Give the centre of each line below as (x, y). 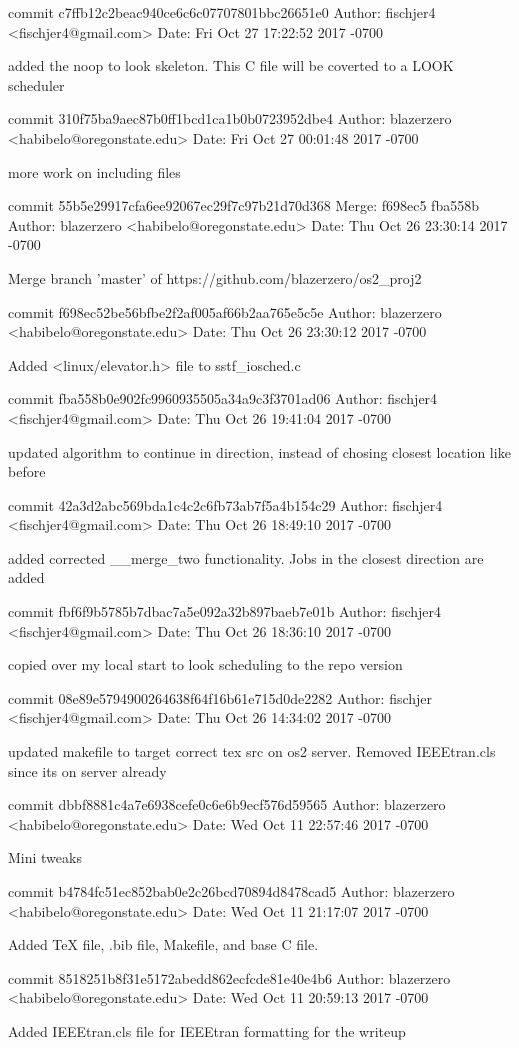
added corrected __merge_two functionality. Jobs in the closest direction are (246, 557)
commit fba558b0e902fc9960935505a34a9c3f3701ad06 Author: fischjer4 (223, 398)
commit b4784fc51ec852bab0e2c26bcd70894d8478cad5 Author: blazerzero (231, 891)
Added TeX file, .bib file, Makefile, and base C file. (163, 944)
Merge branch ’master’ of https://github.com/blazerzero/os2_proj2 (215, 277)
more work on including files (94, 171)
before (27, 471)
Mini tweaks (45, 857)
